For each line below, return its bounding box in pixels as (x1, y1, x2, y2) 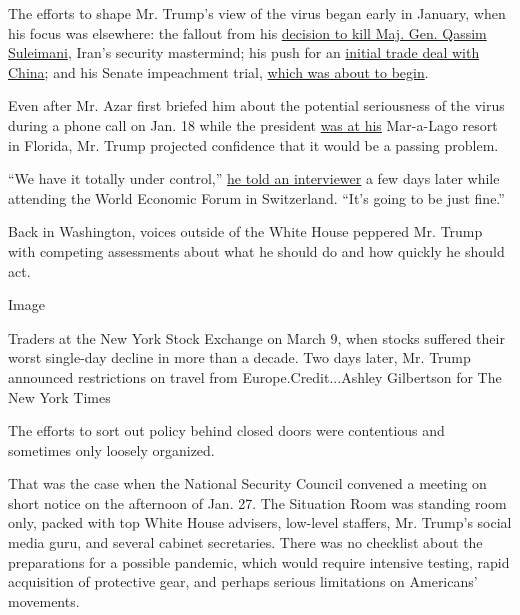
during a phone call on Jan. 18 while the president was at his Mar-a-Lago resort (8, 114, 498, 135)
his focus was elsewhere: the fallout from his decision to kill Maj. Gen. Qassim (8, 22, 487, 43)
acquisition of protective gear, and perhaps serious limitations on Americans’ (8, 571, 478, 592)
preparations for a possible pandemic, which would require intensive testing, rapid (8, 551, 510, 572)
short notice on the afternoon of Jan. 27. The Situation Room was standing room (8, 492, 507, 513)
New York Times (8, 386, 111, 407)
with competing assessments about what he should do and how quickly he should (8, 240, 505, 261)
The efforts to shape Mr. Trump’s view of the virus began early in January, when (8, 3, 506, 23)
